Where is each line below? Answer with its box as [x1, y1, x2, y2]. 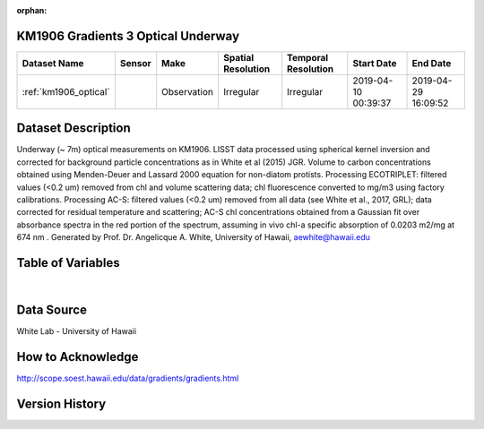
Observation [161, 85, 214, 98]
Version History [16, 396, 107, 411]
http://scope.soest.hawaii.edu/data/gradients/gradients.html [16, 373, 239, 383]
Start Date [352, 56, 397, 69]
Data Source [16, 302, 87, 317]
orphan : [16, 5, 48, 15]
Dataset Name [22, 56, 84, 69]
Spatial [222, 51, 255, 64]
